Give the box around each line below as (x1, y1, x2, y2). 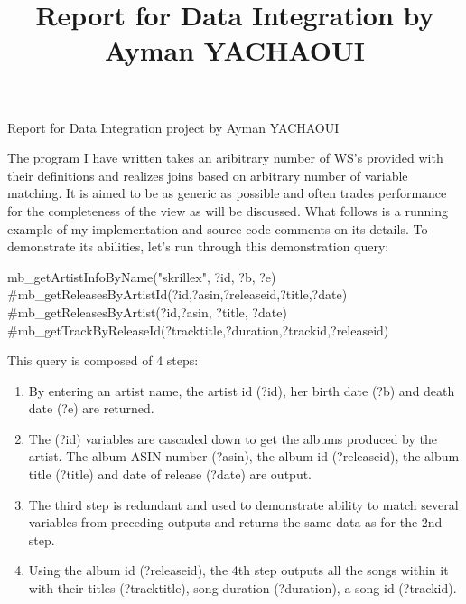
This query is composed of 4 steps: (7, 351, 199, 370)
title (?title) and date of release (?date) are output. (28, 465, 312, 484)
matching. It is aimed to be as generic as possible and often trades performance (7, 184, 447, 203)
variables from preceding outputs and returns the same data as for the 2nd (28, 513, 443, 532)
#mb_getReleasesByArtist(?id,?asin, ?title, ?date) (7, 302, 287, 321)
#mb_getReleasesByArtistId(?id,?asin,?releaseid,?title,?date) (7, 285, 348, 304)
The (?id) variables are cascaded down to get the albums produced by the (28, 429, 438, 448)
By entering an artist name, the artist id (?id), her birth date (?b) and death (28, 381, 455, 400)
